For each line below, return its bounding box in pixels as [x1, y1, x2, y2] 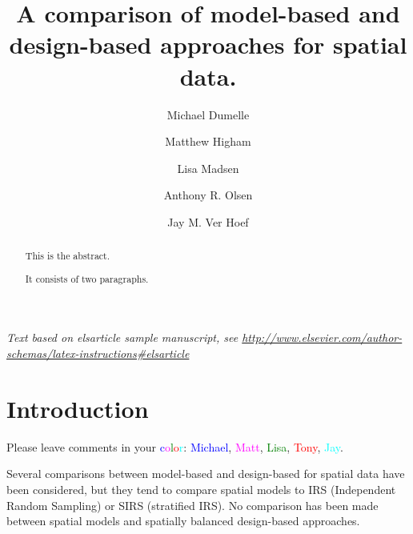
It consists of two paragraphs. [25, 271, 149, 285]
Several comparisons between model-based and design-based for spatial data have [6, 465, 405, 482]
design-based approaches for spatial [9, 28, 407, 61]
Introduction [6, 391, 149, 424]
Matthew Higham [165, 133, 251, 150]
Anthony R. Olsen [163, 187, 253, 203]
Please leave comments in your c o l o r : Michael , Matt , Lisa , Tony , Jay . [6, 438, 344, 455]
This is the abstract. [25, 249, 110, 263]
